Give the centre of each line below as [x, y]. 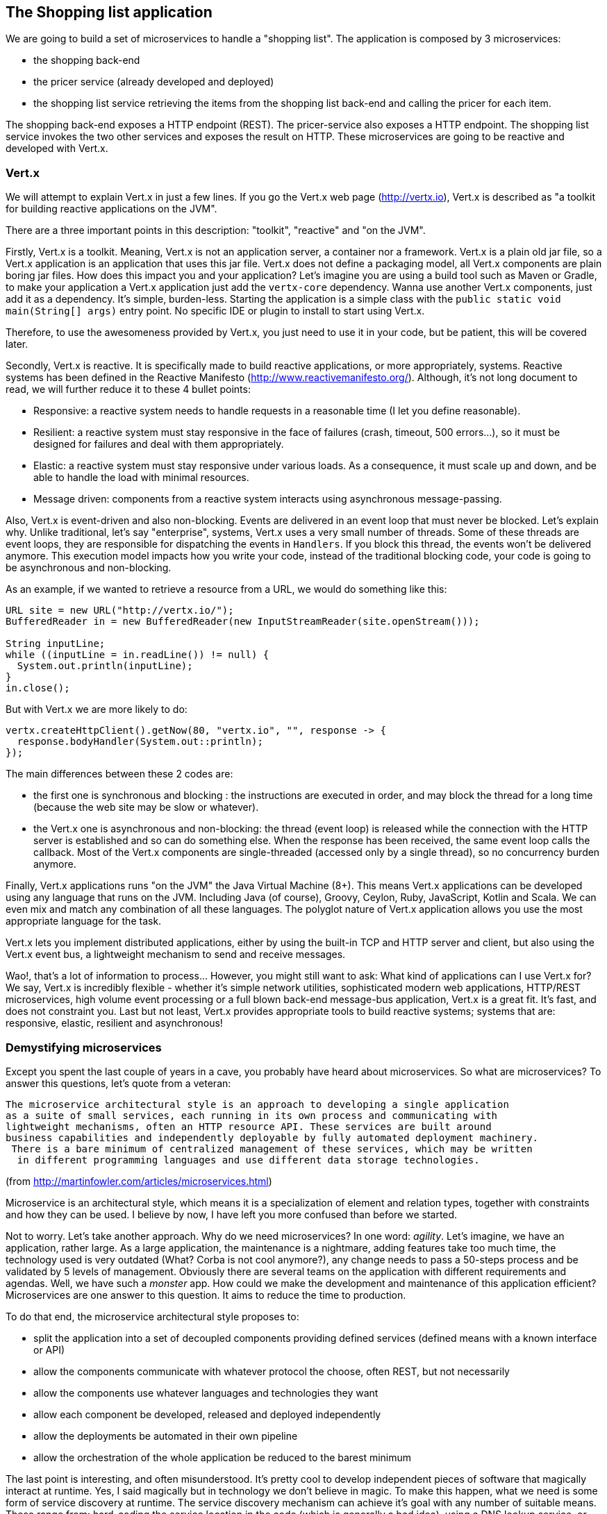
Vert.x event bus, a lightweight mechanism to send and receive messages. [176, 954]
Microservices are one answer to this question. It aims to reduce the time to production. [206, 1295]
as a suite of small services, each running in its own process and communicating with [252, 1115]
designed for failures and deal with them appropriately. [159, 444]
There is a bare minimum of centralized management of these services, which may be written [272, 1149]
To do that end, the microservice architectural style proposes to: [152, 1316]
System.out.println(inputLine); [105, 666]
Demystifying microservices [84, 1047]
